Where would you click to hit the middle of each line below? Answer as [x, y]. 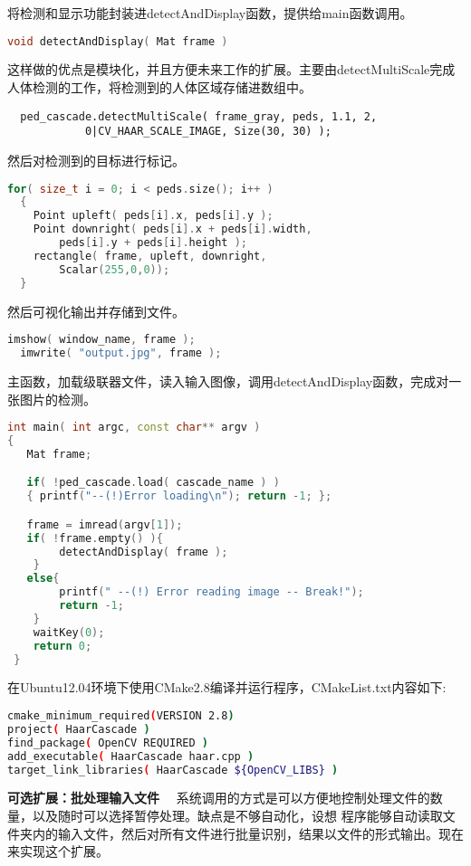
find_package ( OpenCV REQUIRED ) [108, 742]
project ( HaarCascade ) [79, 729]
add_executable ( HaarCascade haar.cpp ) [131, 756]
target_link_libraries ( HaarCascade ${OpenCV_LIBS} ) [173, 770]
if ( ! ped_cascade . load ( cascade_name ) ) [153, 483]
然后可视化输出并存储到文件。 [96, 311]
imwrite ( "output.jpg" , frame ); [121, 353]
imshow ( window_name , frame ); [101, 340]
